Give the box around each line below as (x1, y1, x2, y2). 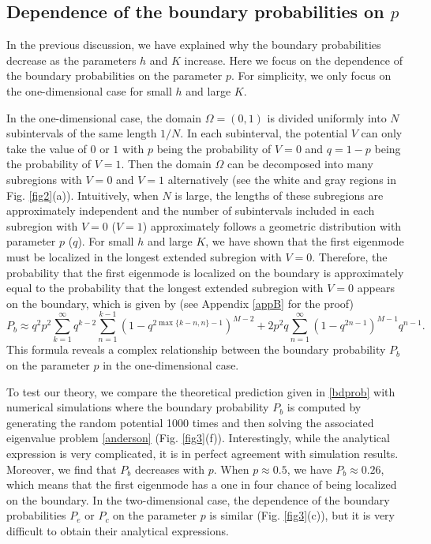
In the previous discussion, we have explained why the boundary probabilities (6, 36, 381, 53)
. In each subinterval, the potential (180, 125, 348, 141)
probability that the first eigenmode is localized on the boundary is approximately (6, 264, 404, 280)
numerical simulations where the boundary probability (6, 399, 269, 415)
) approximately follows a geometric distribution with (142, 217, 402, 234)
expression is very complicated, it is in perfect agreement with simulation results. (6, 445, 399, 461)
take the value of (6, 140, 87, 156)
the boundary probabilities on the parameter (6, 67, 223, 84)
